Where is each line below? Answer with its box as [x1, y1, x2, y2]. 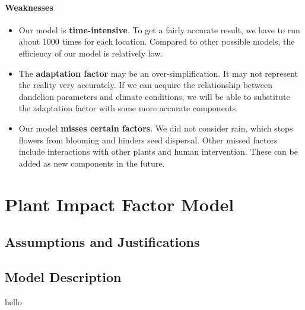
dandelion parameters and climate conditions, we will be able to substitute [18, 90, 290, 102]
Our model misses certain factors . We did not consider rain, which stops [18, 121, 293, 134]
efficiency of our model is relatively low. [18, 46, 163, 59]
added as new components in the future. [18, 156, 165, 169]
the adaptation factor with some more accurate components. [18, 102, 239, 114]
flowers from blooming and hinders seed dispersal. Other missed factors [18, 133, 278, 146]
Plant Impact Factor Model [5, 192, 234, 216]
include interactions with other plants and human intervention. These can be [18, 145, 298, 158]
